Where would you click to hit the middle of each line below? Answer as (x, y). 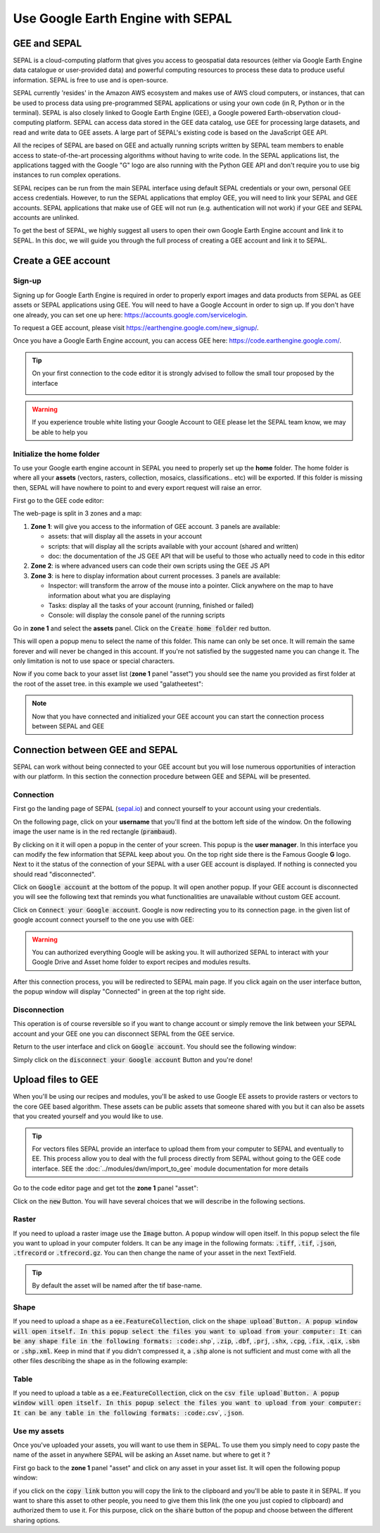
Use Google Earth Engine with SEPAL (122, 18)
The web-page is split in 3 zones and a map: (77, 513)
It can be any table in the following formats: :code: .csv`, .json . (128, 1412)
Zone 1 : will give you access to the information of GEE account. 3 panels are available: (156, 526)
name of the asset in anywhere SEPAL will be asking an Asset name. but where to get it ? (142, 1455)
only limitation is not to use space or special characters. (94, 661)
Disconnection (39, 1010)
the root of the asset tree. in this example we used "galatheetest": (108, 683)
